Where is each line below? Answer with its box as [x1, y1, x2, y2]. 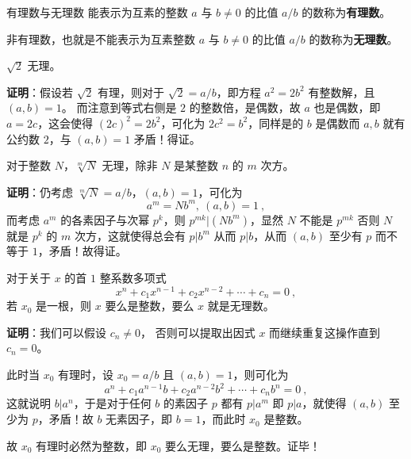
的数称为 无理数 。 [309, 30, 398, 47]
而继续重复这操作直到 [269, 323, 381, 340]
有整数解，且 [308, 83, 375, 100]
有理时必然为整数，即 [36, 437, 148, 453]
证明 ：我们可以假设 [6, 323, 106, 340]
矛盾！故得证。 [48, 243, 127, 259]
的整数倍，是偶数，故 [189, 99, 301, 116]
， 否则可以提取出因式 [140, 323, 255, 340]
